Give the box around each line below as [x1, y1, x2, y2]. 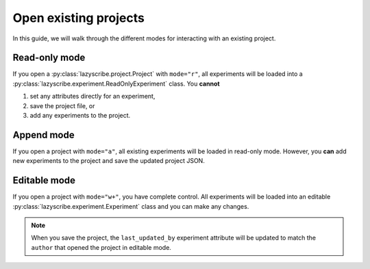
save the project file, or [29, 101, 95, 110]
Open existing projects [12, 10, 145, 25]
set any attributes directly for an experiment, [29, 92, 156, 101]
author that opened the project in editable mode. [31, 243, 171, 251]
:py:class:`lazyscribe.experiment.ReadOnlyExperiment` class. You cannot [12, 79, 220, 88]
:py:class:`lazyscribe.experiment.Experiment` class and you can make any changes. [12, 202, 249, 210]
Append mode [12, 129, 75, 140]
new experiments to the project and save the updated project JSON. [12, 157, 205, 165]
